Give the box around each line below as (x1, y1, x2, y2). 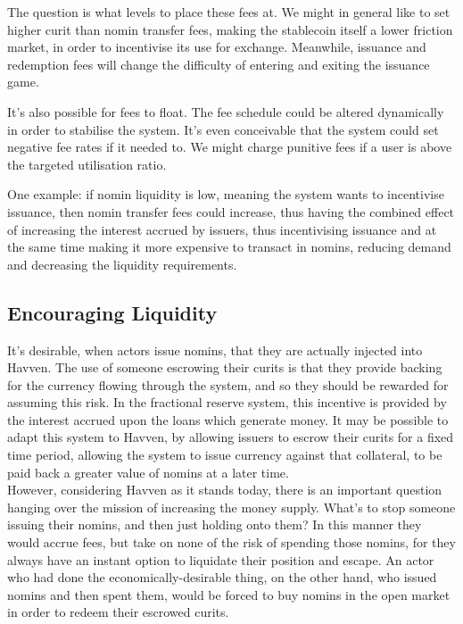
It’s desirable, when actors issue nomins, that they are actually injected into (7, 340, 423, 359)
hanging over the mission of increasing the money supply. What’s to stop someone (7, 497, 456, 516)
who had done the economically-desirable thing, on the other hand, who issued (7, 568, 437, 587)
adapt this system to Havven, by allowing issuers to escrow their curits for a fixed (7, 428, 454, 446)
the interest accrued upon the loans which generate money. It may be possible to (7, 410, 449, 428)
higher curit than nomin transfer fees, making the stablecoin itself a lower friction (7, 20, 453, 38)
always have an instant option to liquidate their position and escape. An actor (7, 550, 434, 569)
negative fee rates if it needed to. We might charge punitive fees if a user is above (7, 137, 452, 156)
